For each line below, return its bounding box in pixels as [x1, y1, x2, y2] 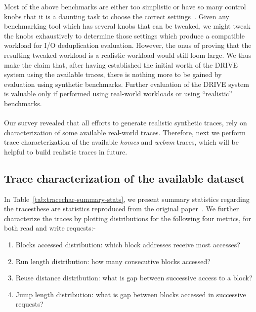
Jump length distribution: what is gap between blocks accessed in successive [15, 289, 246, 299]
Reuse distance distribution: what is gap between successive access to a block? [15, 273, 253, 283]
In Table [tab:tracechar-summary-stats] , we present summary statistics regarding [4, 194, 250, 204]
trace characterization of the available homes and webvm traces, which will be [4, 137, 239, 147]
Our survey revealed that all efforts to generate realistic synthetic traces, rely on [4, 117, 247, 128]
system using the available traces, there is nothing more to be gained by [4, 69, 222, 79]
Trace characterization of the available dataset [4, 170, 245, 186]
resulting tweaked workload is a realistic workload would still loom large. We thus [4, 49, 252, 60]
